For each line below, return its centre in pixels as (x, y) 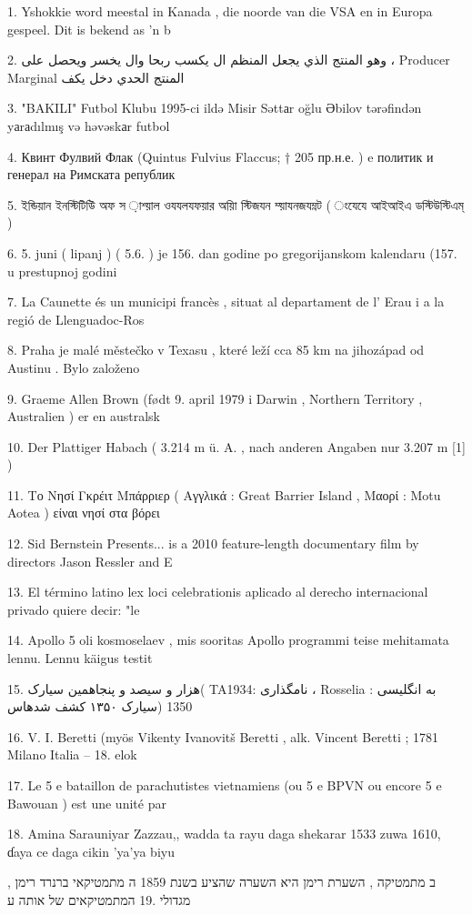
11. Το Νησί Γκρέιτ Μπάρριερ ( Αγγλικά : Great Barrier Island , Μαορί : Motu (224, 494)
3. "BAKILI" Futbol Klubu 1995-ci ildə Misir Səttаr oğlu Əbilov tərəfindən (215, 108)
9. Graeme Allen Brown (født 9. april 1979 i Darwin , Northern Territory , (215, 398)
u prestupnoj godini (62, 271)
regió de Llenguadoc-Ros (76, 319)
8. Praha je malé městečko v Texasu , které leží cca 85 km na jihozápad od (216, 350)
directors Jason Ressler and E (90, 561)
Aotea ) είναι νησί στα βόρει (84, 513)
